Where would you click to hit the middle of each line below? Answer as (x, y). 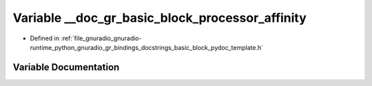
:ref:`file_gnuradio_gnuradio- (101, 38)
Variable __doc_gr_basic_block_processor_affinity (159, 18)
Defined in (45, 38)
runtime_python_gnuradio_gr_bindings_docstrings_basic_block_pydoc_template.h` (147, 47)
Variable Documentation (66, 67)
